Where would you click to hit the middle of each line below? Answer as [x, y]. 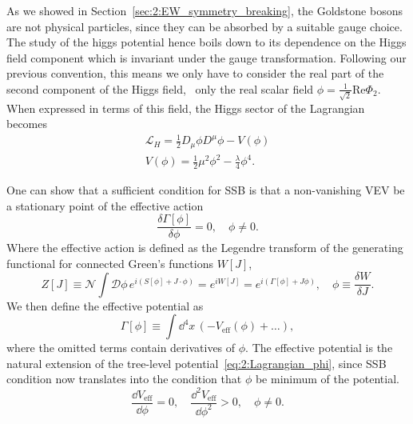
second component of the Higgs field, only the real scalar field [160, 88]
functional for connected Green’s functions [110, 264]
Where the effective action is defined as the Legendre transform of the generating [205, 248]
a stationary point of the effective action [105, 205]
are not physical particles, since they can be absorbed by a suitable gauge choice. [205, 26]
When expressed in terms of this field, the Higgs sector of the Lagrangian [186, 108]
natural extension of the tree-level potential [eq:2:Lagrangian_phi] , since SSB [197, 363]
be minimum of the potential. [327, 379]
